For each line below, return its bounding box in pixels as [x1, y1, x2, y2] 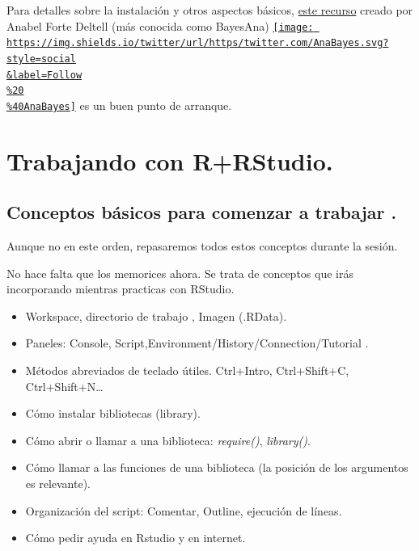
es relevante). [25, 475, 91, 492]
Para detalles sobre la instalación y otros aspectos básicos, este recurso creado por [6, 2, 413, 18]
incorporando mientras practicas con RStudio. [6, 280, 235, 297]
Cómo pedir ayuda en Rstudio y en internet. [25, 529, 246, 546]
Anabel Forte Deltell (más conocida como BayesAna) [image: [6, 17, 314, 34]
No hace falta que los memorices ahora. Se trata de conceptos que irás [6, 264, 353, 281]
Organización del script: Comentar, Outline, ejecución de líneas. [25, 502, 342, 519]
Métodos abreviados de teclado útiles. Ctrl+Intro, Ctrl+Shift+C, [25, 362, 349, 379]
